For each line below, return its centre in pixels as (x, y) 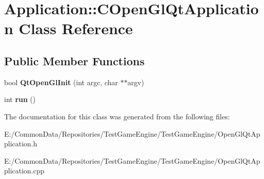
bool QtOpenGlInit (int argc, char (61, 82)
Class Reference (76, 28)
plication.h (21, 144)
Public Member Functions (74, 60)
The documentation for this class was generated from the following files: (117, 116)
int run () (20, 99)
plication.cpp (24, 171)
